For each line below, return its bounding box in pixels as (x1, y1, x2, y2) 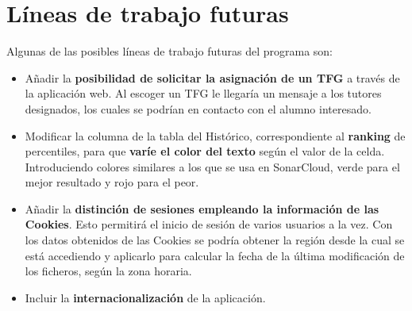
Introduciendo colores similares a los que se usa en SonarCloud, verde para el (25, 158, 400, 175)
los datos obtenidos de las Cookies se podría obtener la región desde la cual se (25, 232, 405, 248)
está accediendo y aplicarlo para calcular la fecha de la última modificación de (25, 247, 405, 263)
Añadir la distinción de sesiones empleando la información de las (25, 200, 379, 217)
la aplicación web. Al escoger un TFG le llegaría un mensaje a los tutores (25, 85, 382, 102)
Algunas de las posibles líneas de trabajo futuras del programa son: (6, 43, 333, 60)
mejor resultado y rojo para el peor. (25, 174, 199, 190)
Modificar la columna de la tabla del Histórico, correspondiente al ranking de (25, 127, 406, 144)
